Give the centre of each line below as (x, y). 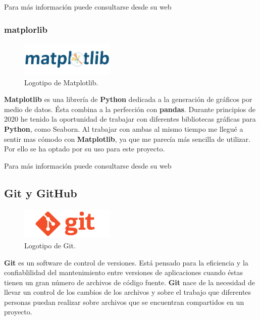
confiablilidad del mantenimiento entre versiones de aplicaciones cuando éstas (123, 272)
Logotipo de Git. (50, 245)
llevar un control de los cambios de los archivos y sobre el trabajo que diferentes (128, 292)
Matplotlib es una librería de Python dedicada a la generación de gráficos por (128, 99)
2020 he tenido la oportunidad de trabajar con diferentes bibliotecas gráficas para (130, 119)
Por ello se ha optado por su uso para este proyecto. (85, 149)
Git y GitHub (41, 193)
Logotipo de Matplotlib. (61, 82)
